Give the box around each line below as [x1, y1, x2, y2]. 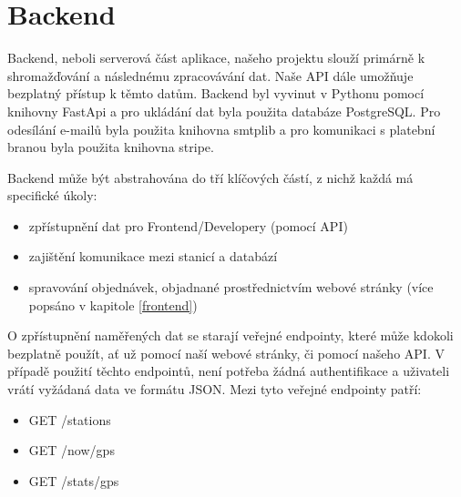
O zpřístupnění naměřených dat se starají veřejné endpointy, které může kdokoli [7, 326, 454, 345]
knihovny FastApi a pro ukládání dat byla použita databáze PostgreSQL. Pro [7, 101, 441, 120]
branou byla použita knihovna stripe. [7, 137, 214, 157]
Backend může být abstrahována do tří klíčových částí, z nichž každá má [7, 167, 414, 187]
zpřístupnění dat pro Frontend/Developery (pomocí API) [28, 216, 348, 235]
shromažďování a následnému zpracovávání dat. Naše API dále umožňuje [7, 66, 414, 85]
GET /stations [28, 410, 111, 429]
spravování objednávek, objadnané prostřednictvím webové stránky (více [28, 278, 434, 297]
